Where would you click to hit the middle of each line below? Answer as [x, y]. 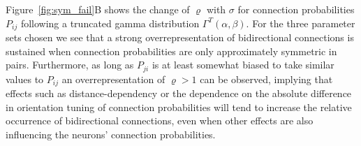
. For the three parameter [301, 23]
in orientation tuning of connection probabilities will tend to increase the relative [179, 107]
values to [25, 79]
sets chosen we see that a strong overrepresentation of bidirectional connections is [180, 37]
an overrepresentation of [113, 79]
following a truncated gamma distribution [110, 23]
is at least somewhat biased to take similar [243, 65]
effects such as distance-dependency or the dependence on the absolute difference [179, 93]
